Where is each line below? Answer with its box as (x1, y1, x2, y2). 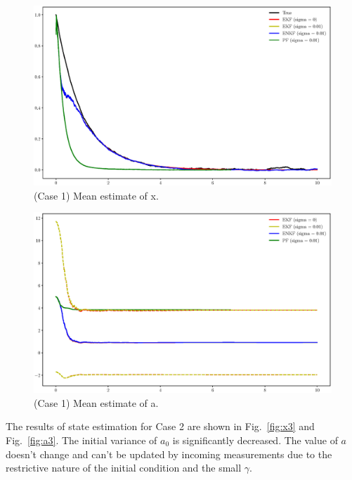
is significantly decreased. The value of (172, 432, 338, 447)
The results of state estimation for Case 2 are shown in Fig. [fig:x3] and (6, 419, 315, 434)
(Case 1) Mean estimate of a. (34, 395, 159, 410)
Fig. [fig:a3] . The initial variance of (6, 432, 157, 447)
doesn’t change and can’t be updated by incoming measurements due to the (6, 446, 332, 461)
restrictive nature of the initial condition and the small (6, 460, 242, 475)
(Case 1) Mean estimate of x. (34, 188, 159, 202)
